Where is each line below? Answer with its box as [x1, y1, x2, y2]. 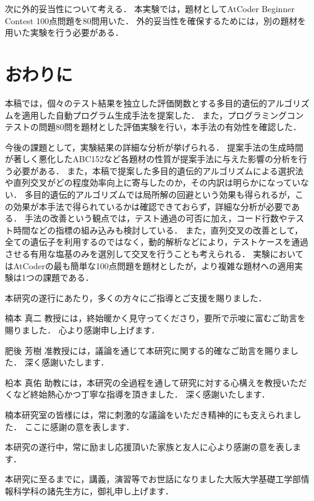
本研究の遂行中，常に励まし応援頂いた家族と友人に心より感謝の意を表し [5, 440, 293, 453]
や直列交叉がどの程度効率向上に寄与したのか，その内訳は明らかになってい [5, 176, 301, 189]
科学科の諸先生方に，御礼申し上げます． [13, 484, 174, 497]
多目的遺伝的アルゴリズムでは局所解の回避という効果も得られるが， [24, 188, 295, 201]
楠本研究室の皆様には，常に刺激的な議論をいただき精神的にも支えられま [5, 408, 293, 421]
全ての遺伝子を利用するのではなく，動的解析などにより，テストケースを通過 [5, 235, 309, 248]
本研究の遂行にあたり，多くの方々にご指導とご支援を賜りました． [5, 291, 267, 304]
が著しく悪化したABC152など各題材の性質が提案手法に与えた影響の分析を [5, 152, 299, 165]
